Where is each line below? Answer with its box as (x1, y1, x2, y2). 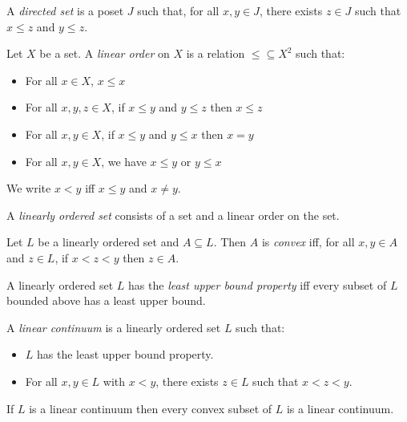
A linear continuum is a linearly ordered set (6, 319, 221, 335)
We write (6, 180, 51, 197)
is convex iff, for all (261, 233, 355, 250)
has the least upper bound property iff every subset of (128, 276, 387, 293)
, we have (101, 152, 147, 169)
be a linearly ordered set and (38, 233, 179, 250)
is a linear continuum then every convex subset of (29, 400, 272, 416)
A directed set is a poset (6, 2, 124, 18)
